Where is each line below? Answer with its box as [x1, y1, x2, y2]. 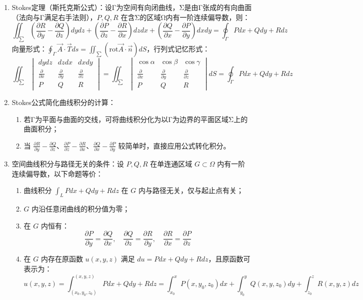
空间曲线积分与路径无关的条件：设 [11, 158, 124, 169]
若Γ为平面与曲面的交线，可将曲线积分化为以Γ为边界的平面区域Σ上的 [23, 113, 248, 124]
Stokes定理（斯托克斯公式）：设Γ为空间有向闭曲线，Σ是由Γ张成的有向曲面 [11, 2, 252, 12]
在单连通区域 [150, 158, 192, 169]
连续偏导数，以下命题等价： [11, 168, 103, 178]
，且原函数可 [208, 253, 250, 264]
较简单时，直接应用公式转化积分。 [118, 140, 230, 150]
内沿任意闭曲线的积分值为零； [31, 203, 130, 214]
